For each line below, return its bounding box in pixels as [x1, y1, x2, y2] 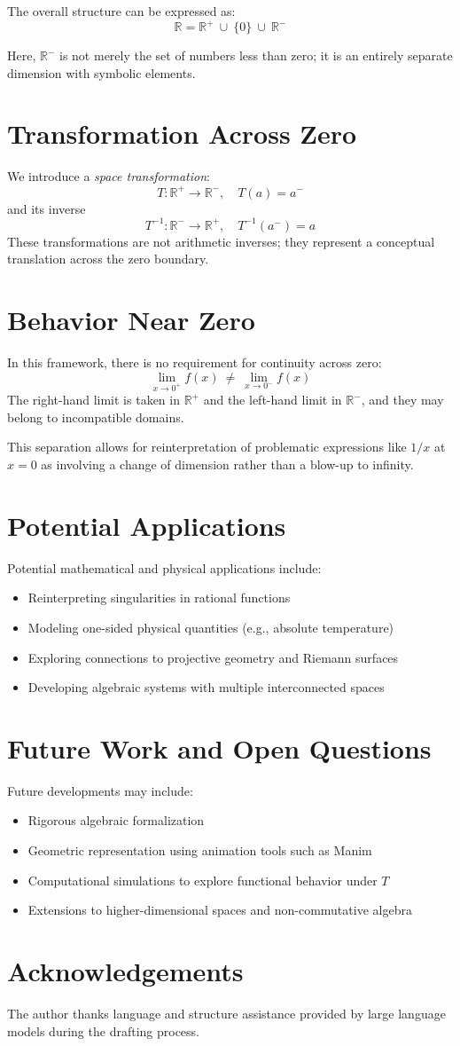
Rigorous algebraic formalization [27, 811, 205, 830]
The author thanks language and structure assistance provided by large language [7, 1003, 446, 1022]
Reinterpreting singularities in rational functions [27, 588, 291, 607]
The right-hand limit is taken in [7, 390, 180, 409]
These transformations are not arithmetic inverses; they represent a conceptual [7, 232, 435, 250]
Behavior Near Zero [7, 301, 255, 337]
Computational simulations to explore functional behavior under [27, 870, 378, 889]
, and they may [361, 390, 444, 409]
